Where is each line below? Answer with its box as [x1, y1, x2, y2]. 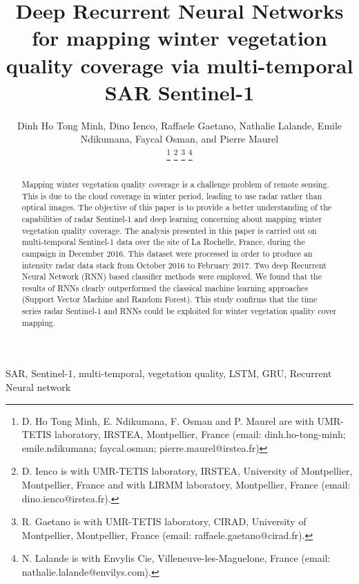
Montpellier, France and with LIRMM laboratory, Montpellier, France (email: [21, 477, 351, 492]
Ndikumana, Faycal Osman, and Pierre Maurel [80, 131, 279, 146]
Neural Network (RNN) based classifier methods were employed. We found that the [21, 271, 322, 282]
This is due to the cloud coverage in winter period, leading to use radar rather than [21, 190, 322, 201]
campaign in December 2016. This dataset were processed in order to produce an [21, 247, 313, 259]
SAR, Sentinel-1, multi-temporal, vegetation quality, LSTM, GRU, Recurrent [6, 366, 332, 381]
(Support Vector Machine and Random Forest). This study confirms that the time [21, 293, 318, 305]
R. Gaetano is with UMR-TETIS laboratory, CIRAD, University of [21, 514, 307, 529]
